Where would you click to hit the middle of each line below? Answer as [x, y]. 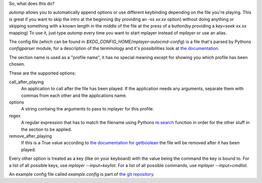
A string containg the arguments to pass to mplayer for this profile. [88, 109]
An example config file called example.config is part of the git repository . [82, 174]
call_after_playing [26, 82]
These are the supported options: [42, 73]
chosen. [17, 64]
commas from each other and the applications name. [74, 95]
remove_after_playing [30, 136]
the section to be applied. [47, 129]
